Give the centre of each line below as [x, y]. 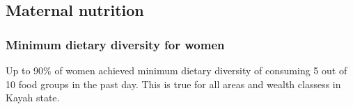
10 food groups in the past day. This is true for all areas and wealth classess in [173, 84]
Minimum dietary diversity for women [115, 44]
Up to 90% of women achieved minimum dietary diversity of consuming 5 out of [176, 70]
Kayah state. [33, 98]
